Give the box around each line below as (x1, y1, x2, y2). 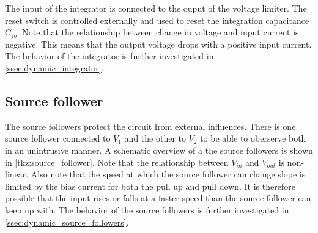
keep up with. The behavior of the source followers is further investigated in (5, 203, 289, 216)
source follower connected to (5, 132, 111, 145)
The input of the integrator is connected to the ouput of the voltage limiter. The (5, 2, 307, 14)
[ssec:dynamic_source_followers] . (5, 215, 129, 228)
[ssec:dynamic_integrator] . (5, 61, 104, 74)
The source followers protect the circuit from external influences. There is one (5, 120, 296, 132)
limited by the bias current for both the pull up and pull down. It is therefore (5, 179, 295, 192)
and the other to (124, 132, 186, 145)
